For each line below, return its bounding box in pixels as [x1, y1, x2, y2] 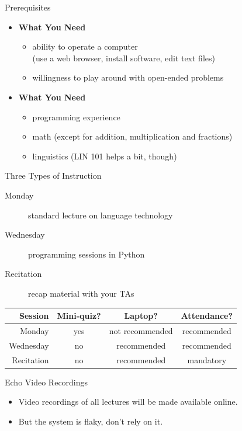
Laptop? [124, 310, 158, 321]
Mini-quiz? [57, 310, 101, 321]
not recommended [109, 324, 173, 336]
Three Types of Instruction [5, 169, 102, 182]
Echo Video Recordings [5, 376, 88, 388]
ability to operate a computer [32, 40, 138, 53]
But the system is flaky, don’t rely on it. [18, 415, 163, 427]
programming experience [32, 110, 120, 123]
